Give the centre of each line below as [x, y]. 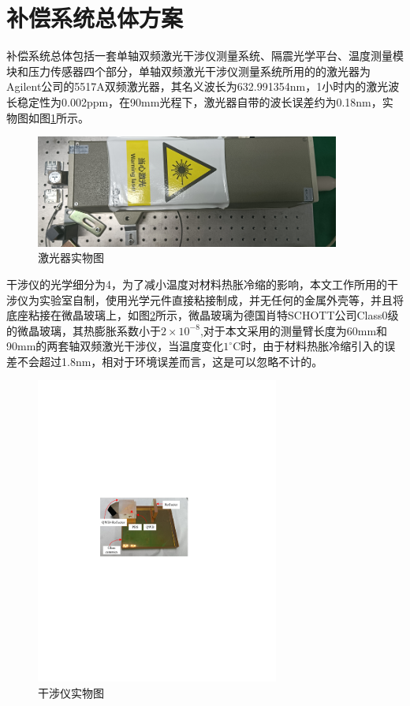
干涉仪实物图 [71, 692]
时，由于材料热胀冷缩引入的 [313, 346]
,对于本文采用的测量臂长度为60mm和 [294, 330]
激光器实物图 [71, 258]
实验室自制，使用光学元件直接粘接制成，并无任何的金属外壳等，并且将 [221, 299]
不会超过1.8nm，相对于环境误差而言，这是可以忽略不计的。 [170, 361]
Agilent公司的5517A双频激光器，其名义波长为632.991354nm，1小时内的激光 [198, 86]
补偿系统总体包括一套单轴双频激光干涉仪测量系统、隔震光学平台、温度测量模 [205, 56]
